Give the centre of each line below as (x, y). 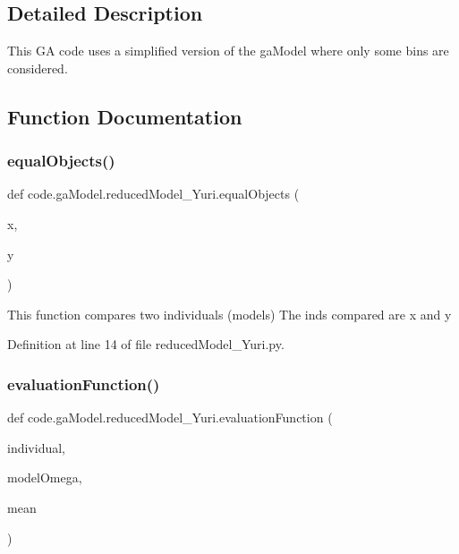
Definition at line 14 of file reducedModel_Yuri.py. (146, 344)
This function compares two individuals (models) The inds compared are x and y (229, 314)
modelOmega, (45, 477)
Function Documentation (125, 116)
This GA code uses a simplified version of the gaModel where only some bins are (228, 51)
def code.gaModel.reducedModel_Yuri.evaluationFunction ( (170, 418)
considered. (38, 68)
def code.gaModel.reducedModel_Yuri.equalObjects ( (153, 194)
